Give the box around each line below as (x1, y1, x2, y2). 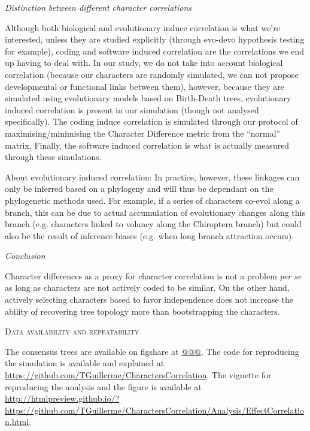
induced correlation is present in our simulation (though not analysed (5, 103, 259, 116)
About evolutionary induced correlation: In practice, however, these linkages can (5, 170, 300, 183)
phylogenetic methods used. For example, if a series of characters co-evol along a (5, 194, 300, 206)
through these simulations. (5, 150, 102, 163)
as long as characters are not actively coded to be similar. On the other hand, (5, 281, 290, 294)
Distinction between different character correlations (5, 1, 192, 13)
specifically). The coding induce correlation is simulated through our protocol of (5, 115, 298, 128)
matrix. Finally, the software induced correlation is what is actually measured (5, 138, 290, 151)
